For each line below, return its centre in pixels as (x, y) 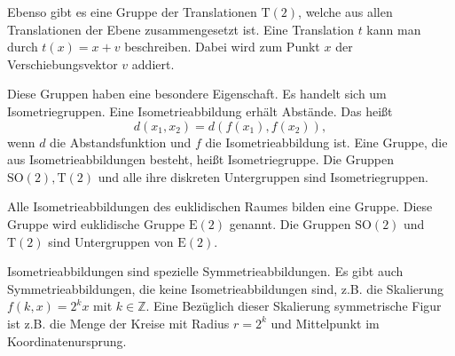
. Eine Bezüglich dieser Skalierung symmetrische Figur (294, 306)
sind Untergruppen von (111, 241)
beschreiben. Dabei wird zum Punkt (222, 47)
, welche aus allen (345, 12)
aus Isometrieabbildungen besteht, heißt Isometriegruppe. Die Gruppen (200, 159)
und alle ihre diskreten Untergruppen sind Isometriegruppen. (263, 176)
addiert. (153, 63)
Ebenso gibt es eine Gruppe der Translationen (132, 12)
